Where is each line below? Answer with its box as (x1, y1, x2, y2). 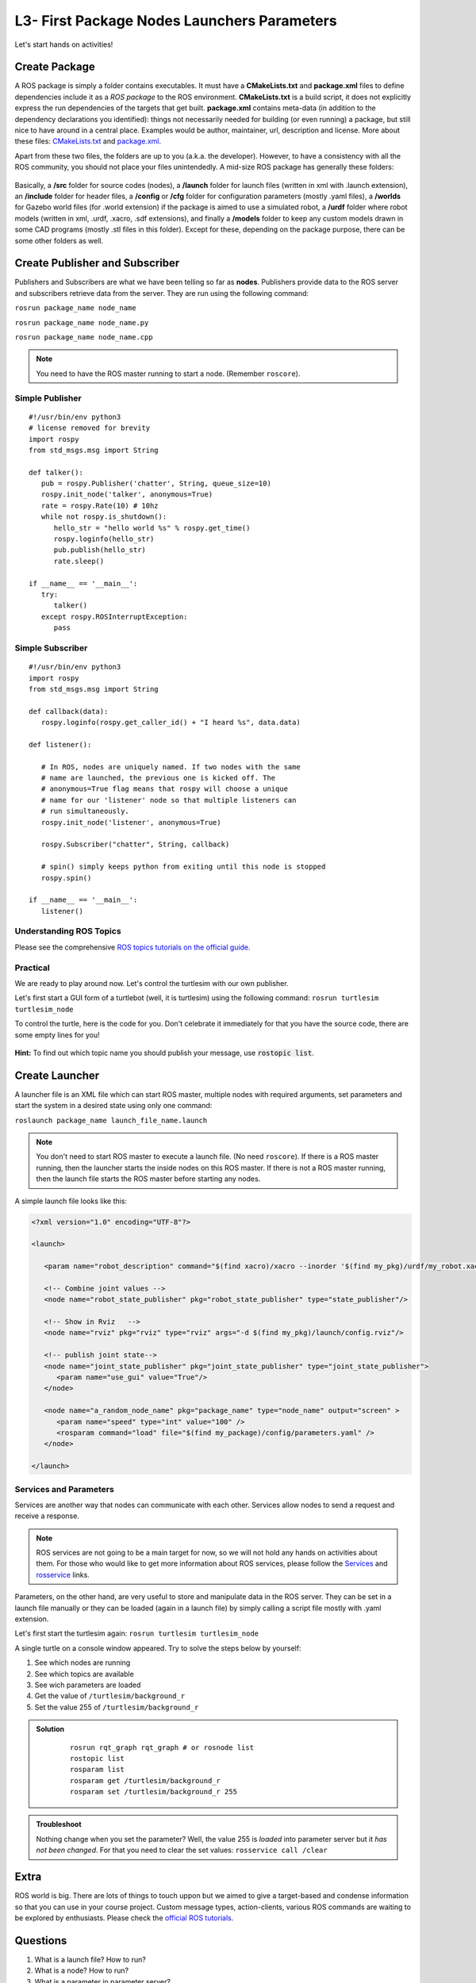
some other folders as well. (14, 236, 104, 245)
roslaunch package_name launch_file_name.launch (14, 1115, 208, 1125)
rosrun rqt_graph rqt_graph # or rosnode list (70, 1743, 254, 1752)
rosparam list (70, 1765, 125, 1774)
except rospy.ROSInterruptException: (40, 612, 188, 621)
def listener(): (29, 740, 92, 749)
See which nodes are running (34, 1658, 131, 1667)
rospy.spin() (40, 873, 92, 882)
